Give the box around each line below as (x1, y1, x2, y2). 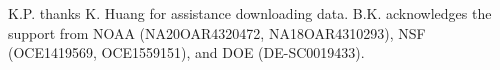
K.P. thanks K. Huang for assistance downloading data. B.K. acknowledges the (8, 3, 492, 23)
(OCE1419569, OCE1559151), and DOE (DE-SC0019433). (8, 42, 365, 63)
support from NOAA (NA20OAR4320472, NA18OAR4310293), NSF (8, 22, 426, 43)
